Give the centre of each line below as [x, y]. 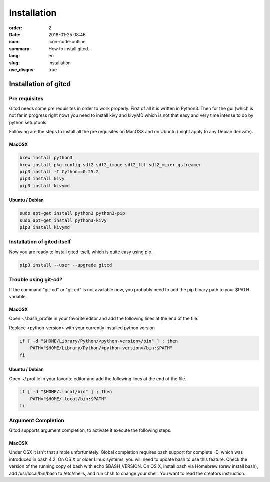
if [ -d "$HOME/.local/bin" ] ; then [66, 392]
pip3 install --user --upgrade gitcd [66, 265]
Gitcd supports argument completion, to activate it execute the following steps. [90, 430]
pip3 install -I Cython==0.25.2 [59, 172]
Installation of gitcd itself [40, 242]
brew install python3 [46, 158]
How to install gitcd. [69, 49]
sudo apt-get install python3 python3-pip [72, 213]
